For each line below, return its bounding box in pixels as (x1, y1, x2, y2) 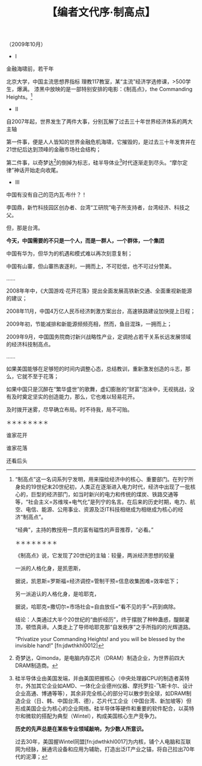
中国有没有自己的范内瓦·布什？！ (6, 191, 87, 198)
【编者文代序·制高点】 (46, 5, 156, 19)
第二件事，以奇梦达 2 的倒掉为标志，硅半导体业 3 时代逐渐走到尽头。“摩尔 (6, 157, 183, 166)
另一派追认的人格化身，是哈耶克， (14, 590, 100, 597)
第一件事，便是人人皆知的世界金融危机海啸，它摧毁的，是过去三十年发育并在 (6, 138, 196, 145)
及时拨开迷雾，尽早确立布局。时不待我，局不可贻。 (6, 405, 133, 413)
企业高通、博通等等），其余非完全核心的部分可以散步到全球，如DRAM (14, 689, 186, 697)
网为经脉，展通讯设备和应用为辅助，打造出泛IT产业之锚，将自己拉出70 (14, 745, 190, 753)
